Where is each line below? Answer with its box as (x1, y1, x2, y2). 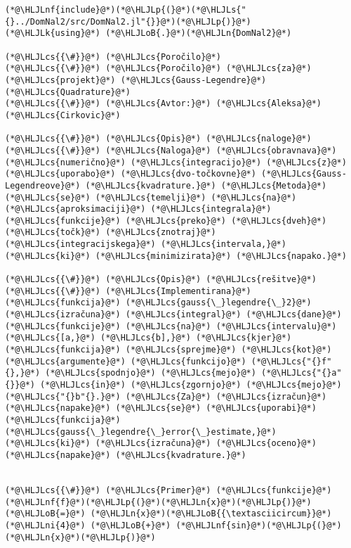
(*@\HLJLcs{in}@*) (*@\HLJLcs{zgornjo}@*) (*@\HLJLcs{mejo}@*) (40, 380, 342, 390)
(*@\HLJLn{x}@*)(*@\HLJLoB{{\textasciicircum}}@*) (90, 509, 332, 519)
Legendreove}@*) (5, 180, 81, 191)
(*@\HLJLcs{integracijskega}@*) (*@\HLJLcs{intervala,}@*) (5, 239, 286, 250)
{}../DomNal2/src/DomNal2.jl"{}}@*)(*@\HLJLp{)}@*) (5, 16, 251, 27)
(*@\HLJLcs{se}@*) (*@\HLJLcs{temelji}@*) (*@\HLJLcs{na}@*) (5, 192, 297, 203)
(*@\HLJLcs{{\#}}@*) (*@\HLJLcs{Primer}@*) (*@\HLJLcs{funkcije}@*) (5, 485, 332, 495)
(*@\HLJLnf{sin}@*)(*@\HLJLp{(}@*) (175, 520, 342, 530)
